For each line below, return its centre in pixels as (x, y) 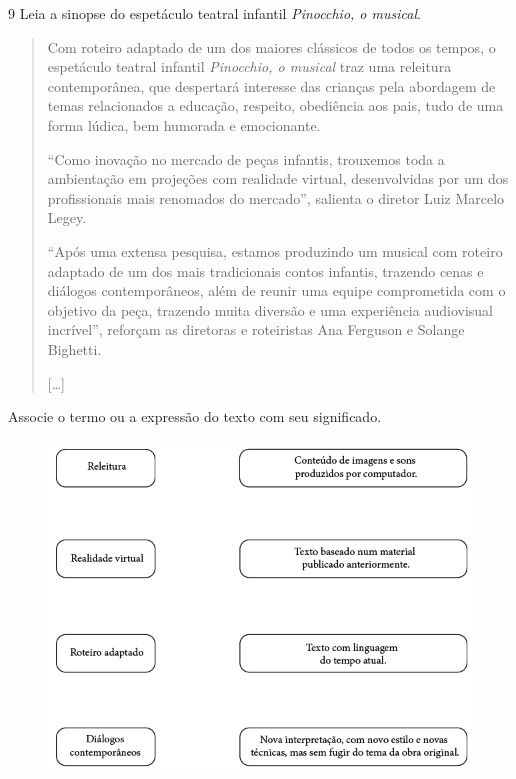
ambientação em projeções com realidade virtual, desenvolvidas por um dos (278, 178)
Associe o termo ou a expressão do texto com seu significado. (195, 416)
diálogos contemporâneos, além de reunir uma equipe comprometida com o (276, 290)
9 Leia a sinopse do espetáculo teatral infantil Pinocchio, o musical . (214, 13)
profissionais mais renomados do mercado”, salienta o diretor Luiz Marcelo (276, 197)
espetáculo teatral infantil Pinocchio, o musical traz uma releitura (249, 66)
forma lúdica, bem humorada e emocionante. (184, 124)
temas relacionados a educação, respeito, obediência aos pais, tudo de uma (275, 105)
